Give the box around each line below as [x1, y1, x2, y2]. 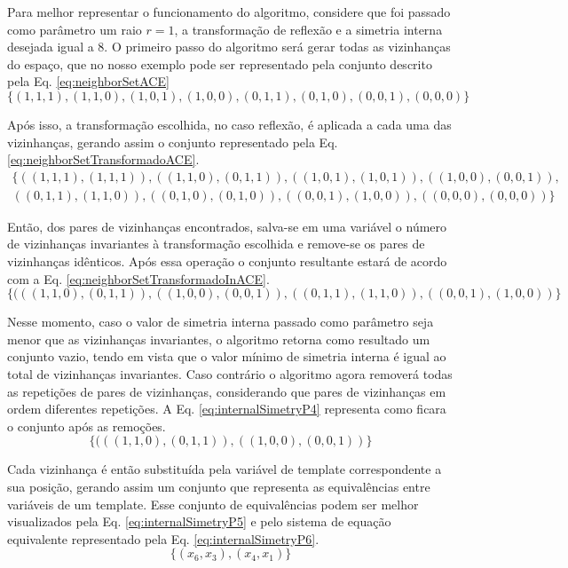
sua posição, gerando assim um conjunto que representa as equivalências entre [7, 477, 430, 495]
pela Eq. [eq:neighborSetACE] [7, 72, 170, 91]
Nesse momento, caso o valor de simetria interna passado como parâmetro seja [7, 312, 434, 331]
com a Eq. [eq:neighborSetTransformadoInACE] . [7, 269, 270, 288]
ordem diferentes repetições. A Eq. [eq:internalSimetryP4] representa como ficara [7, 399, 446, 418]
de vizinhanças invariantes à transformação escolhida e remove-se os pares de [7, 234, 425, 253]
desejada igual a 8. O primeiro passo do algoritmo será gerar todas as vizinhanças [7, 37, 451, 56]
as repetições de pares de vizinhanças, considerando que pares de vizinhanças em [7, 382, 446, 400]
